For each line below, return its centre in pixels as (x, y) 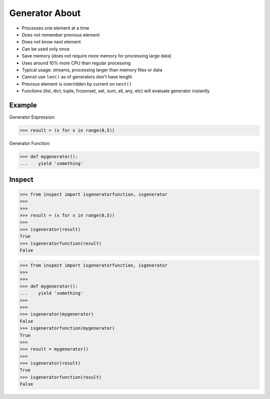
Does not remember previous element (61, 34)
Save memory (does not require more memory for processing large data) (97, 56)
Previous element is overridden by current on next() (77, 84)
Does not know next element (51, 42)
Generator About (45, 13)
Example (23, 105)
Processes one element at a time (55, 28)
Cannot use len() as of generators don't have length (77, 77)
